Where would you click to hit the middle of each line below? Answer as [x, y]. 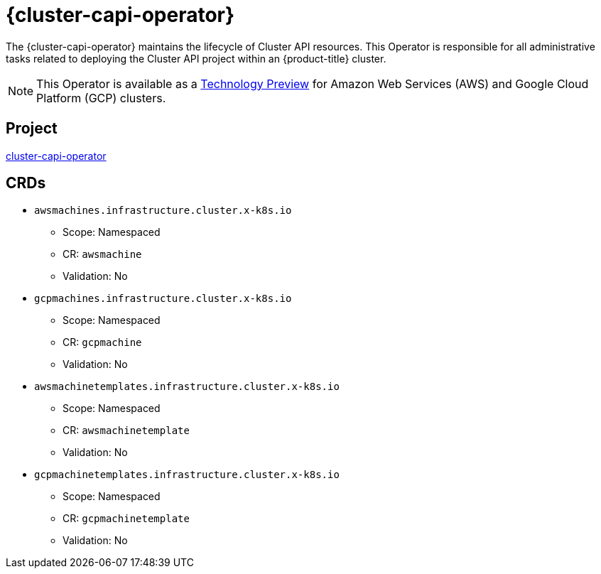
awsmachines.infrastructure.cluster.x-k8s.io [163, 211]
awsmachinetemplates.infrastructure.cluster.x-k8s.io [187, 387]
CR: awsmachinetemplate [126, 430]
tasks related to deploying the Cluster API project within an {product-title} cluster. [196, 58]
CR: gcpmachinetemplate [126, 519]
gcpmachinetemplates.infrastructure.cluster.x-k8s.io [187, 475]
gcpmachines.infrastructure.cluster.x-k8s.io [163, 299]
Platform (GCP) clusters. [101, 98]
